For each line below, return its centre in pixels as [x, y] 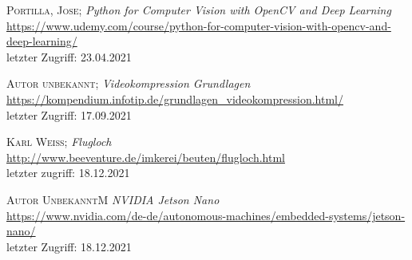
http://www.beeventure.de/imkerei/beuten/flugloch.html [146, 157]
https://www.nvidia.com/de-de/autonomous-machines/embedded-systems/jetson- [206, 215]
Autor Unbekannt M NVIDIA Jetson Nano [113, 199]
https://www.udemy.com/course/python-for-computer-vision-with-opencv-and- [199, 25]
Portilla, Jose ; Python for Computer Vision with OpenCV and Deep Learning [199, 10]
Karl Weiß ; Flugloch [59, 142]
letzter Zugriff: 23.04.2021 [69, 56]
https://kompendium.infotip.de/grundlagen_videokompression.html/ [175, 98]
